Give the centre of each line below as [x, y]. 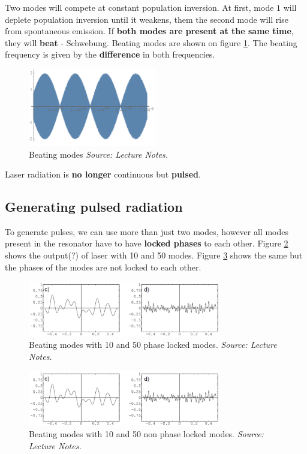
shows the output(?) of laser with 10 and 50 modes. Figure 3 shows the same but [154, 255]
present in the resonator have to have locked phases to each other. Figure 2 [147, 243]
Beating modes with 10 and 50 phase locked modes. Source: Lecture [153, 345]
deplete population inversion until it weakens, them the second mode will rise [147, 19]
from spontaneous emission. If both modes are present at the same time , [149, 31]
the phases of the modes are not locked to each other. [103, 267]
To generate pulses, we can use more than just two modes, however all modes [147, 231]
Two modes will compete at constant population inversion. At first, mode [139, 7]
